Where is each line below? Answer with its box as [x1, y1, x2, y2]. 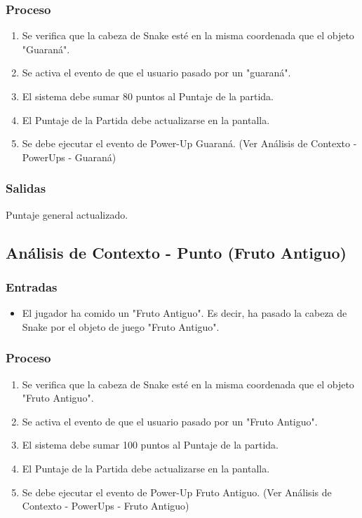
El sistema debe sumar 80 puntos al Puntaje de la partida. [22, 89, 274, 103]
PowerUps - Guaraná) [22, 149, 116, 164]
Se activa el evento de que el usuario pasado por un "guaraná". [22, 65, 291, 80]
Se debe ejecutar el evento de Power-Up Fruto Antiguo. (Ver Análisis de [22, 484, 332, 499]
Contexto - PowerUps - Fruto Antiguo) [22, 498, 189, 513]
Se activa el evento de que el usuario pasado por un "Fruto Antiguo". [22, 414, 318, 428]
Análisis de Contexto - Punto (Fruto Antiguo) [6, 241, 347, 263]
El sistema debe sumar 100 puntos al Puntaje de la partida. [22, 437, 279, 452]
